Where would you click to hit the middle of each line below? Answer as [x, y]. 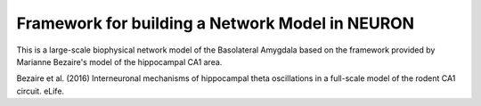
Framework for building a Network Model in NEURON [215, 23]
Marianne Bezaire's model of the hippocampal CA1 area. [119, 61]
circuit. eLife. [41, 91]
